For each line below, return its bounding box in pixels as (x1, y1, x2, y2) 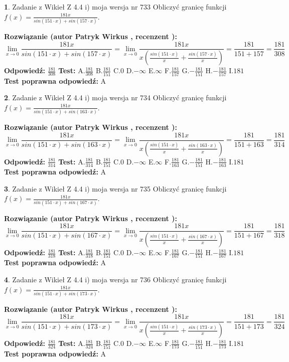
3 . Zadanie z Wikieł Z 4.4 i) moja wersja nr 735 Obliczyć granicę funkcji (4, 183, 227, 194)
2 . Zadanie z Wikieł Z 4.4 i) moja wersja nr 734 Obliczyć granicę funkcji (4, 92, 227, 103)
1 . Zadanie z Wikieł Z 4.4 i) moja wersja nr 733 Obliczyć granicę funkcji (4, 2, 227, 12)
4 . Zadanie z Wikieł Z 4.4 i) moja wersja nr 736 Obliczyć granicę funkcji (4, 274, 227, 284)
